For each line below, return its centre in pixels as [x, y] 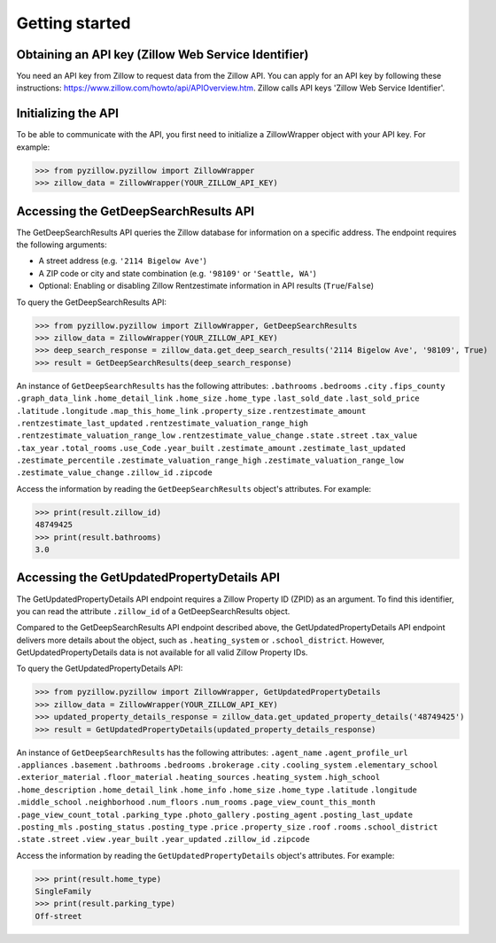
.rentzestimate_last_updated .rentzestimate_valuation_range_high [163, 423]
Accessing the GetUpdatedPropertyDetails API [148, 577]
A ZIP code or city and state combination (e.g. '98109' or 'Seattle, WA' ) [178, 273]
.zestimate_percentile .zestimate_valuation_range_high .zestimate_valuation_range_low [210, 460]
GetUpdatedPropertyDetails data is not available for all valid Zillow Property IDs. [162, 652]
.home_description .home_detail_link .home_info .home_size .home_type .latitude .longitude [217, 790]
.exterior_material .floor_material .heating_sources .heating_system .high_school [198, 777]
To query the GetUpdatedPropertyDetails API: [100, 668]
